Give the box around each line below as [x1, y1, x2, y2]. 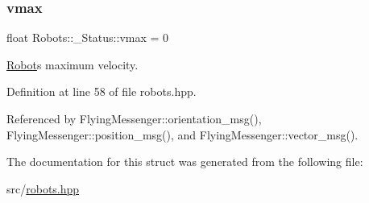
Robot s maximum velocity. [6, 56, 139, 72]
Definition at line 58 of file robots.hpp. [6, 83, 197, 100]
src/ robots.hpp [6, 180, 80, 197]
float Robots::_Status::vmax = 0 [6, 29, 169, 46]
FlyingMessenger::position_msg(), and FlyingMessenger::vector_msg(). [6, 126, 359, 143]
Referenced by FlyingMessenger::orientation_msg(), [6, 110, 262, 126]
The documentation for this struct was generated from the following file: [6, 153, 363, 170]
